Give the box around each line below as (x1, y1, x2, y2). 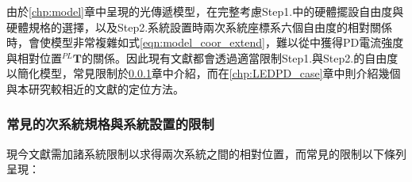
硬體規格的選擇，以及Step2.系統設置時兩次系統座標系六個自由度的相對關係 (6, 18, 393, 35)
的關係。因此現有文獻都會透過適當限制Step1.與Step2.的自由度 (81, 49, 399, 66)
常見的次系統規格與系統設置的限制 (6, 114, 214, 134)
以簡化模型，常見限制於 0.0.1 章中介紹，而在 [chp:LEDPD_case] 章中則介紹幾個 (6, 65, 401, 82)
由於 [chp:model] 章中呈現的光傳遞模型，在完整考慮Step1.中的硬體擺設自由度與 (6, 3, 404, 19)
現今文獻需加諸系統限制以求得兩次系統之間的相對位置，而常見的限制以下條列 (6, 145, 406, 161)
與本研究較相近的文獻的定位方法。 (6, 80, 184, 97)
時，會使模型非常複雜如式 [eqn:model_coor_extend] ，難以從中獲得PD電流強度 (6, 34, 404, 51)
